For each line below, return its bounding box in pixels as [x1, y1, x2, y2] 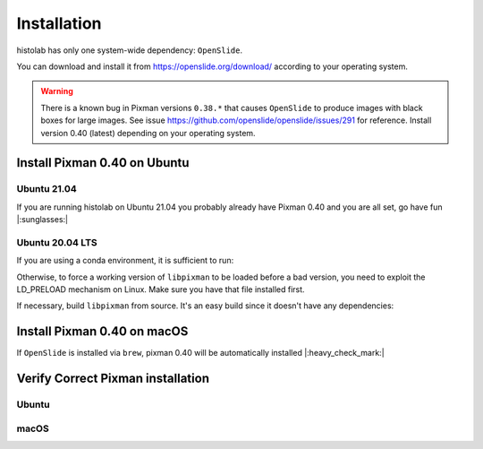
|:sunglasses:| [16, 214, 69, 225]
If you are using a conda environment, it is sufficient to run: [16, 255, 234, 266]
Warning [40, 86, 73, 97]
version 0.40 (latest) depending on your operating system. [40, 127, 256, 138]
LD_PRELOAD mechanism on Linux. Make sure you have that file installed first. [16, 283, 305, 295]
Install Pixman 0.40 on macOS [16, 324, 189, 340]
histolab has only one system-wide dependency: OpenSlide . [16, 45, 243, 56]
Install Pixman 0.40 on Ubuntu [16, 155, 190, 170]
